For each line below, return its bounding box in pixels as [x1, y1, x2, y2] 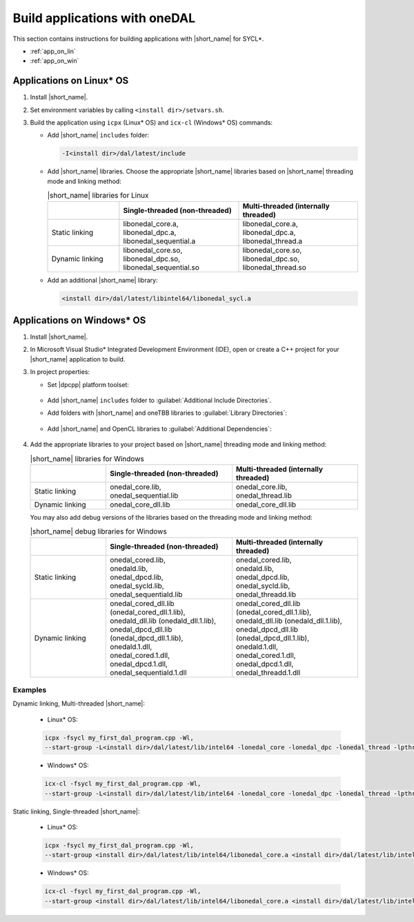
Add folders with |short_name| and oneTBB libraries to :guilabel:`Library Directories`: [47, 408, 288, 417]
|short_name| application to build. [30, 355, 126, 363]
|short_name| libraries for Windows [30, 453, 144, 463]
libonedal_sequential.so [123, 263, 200, 272]
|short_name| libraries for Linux [47, 191, 149, 200]
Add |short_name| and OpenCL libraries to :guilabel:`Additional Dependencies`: [47, 424, 272, 433]
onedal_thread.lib [235, 491, 293, 500]
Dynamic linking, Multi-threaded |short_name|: [12, 699, 145, 708]
